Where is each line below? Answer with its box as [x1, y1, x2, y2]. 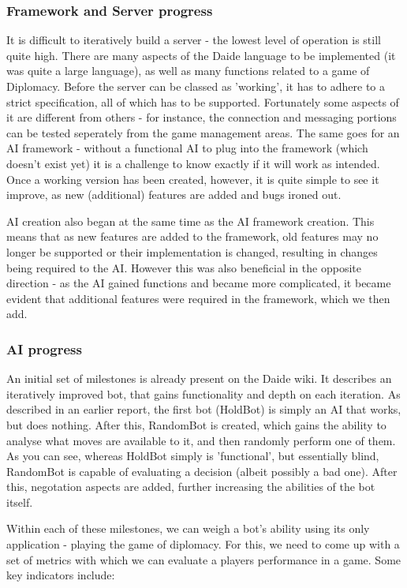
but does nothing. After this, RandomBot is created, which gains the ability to [6, 416, 386, 433]
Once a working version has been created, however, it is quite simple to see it [6, 170, 379, 187]
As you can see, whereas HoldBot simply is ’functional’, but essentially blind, [6, 448, 379, 464]
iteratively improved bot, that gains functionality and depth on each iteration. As [6, 385, 401, 402]
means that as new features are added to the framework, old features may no [6, 228, 379, 245]
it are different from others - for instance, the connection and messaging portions [6, 109, 397, 125]
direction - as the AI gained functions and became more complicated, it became [6, 275, 391, 291]
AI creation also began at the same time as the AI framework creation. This [6, 212, 375, 229]
